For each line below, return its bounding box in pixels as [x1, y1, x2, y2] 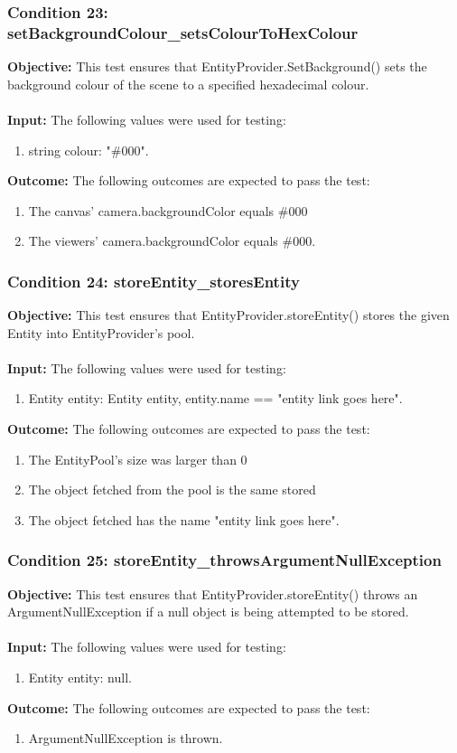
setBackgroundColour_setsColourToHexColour [7, 21, 359, 43]
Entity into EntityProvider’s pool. [7, 323, 195, 342]
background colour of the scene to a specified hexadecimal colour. [7, 74, 369, 93]
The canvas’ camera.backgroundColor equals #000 [28, 201, 308, 220]
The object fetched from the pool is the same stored [28, 480, 316, 499]
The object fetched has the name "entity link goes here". [28, 510, 340, 529]
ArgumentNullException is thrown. [28, 729, 223, 748]
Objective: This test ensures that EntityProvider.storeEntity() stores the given [7, 306, 450, 325]
